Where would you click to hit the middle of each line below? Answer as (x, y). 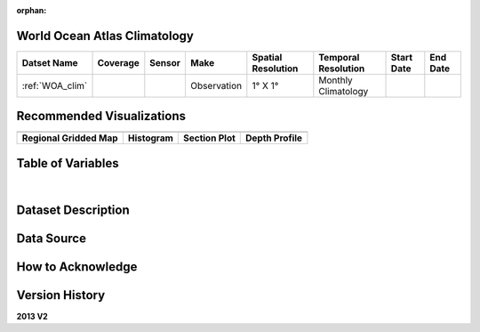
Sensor (165, 62)
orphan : (32, 10)
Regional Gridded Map (70, 138)
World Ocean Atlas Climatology (105, 36)
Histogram (150, 138)
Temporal (339, 57)
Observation (216, 85)
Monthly (336, 80)
